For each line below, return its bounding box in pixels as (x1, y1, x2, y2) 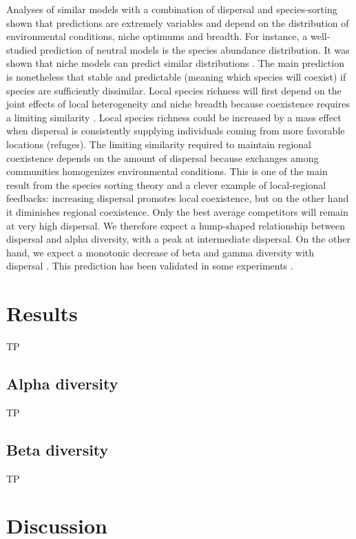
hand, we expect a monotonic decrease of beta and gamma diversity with (6, 245, 315, 259)
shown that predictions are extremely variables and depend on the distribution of (6, 15, 349, 30)
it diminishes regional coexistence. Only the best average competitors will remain (6, 204, 348, 218)
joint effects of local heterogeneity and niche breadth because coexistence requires (6, 96, 350, 111)
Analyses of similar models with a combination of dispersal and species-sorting (6, 2, 337, 16)
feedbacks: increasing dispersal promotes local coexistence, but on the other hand (6, 191, 349, 205)
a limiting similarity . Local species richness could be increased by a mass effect (6, 110, 342, 124)
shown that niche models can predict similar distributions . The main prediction (6, 56, 344, 70)
